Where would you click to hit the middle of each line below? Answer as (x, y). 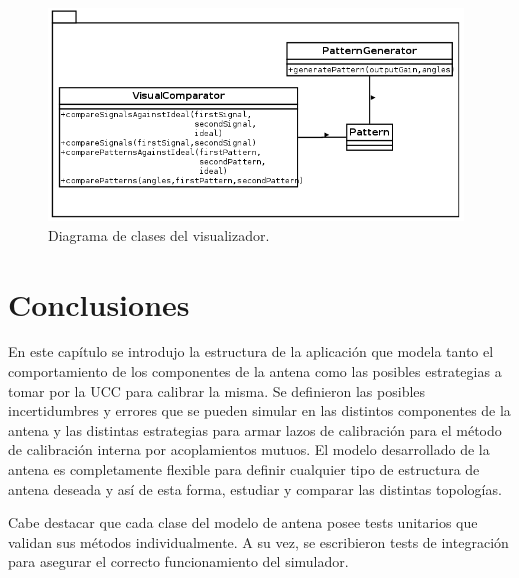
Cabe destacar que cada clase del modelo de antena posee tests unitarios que (243, 522)
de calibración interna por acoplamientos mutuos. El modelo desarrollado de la (249, 449)
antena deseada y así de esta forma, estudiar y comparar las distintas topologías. (255, 488)
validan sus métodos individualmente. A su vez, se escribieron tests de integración (258, 541)
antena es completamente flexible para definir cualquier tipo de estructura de (244, 469)
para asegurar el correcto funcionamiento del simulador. (178, 561)
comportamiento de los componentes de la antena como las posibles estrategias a (255, 371)
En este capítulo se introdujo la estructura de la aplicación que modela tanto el (251, 351)
